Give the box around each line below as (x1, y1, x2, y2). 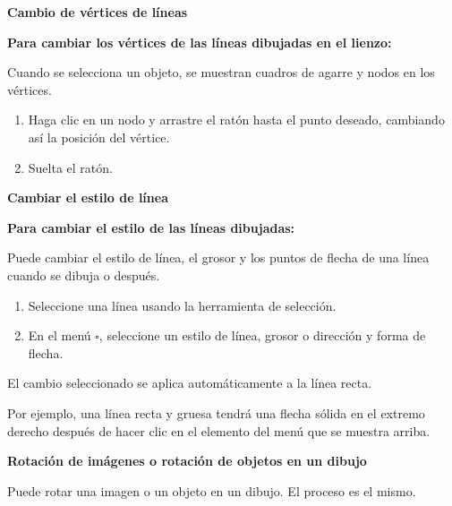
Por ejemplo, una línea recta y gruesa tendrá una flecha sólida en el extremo (7, 403, 425, 422)
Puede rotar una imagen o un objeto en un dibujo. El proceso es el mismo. (7, 481, 416, 500)
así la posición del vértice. (28, 127, 170, 146)
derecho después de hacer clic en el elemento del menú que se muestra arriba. (7, 421, 431, 440)
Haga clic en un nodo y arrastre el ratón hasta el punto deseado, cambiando (28, 110, 445, 129)
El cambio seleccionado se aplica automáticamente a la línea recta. (7, 373, 372, 392)
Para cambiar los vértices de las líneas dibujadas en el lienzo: (7, 32, 392, 51)
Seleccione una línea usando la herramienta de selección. (28, 296, 337, 314)
